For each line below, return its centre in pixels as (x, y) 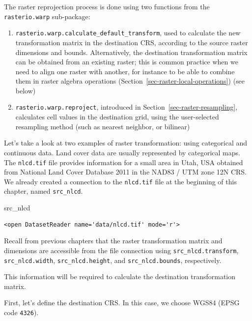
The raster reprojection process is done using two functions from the (107, 6)
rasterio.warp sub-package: (47, 16)
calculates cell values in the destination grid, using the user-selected (117, 117)
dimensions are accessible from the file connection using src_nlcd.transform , (121, 250)
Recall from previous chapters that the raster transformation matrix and (113, 241)
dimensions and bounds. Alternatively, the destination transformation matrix (131, 52)
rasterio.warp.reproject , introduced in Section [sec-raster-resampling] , (126, 107)
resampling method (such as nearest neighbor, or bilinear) (103, 126)
